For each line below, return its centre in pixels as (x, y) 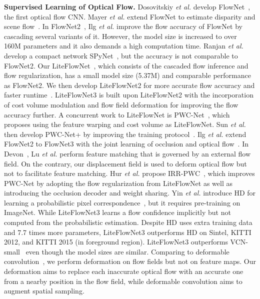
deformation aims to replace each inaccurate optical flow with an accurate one (124, 271)
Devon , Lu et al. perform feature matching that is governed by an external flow (127, 153)
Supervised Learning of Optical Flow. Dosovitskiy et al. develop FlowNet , (127, 6)
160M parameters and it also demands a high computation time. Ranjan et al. (124, 46)
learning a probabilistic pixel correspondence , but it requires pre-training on (122, 202)
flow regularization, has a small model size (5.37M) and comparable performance (127, 75)
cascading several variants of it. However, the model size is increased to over (120, 36)
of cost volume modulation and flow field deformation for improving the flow (121, 104)
